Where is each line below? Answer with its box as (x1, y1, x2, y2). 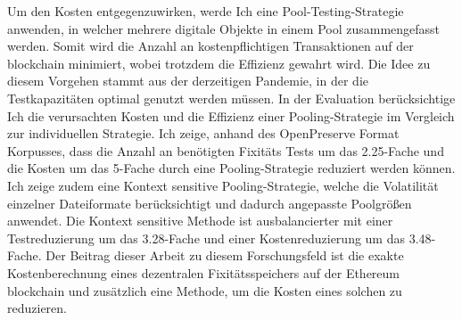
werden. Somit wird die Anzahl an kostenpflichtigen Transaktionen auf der (7, 37, 414, 55)
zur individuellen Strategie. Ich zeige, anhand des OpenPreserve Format (7, 124, 400, 143)
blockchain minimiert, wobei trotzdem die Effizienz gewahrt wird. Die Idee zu (7, 53, 431, 72)
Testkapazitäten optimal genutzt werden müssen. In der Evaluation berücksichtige (7, 88, 456, 107)
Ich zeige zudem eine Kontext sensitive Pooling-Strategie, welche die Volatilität (7, 176, 439, 194)
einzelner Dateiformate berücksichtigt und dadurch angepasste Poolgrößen (7, 193, 412, 212)
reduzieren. (7, 299, 67, 317)
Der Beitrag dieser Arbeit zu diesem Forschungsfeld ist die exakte (45, 246, 404, 265)
